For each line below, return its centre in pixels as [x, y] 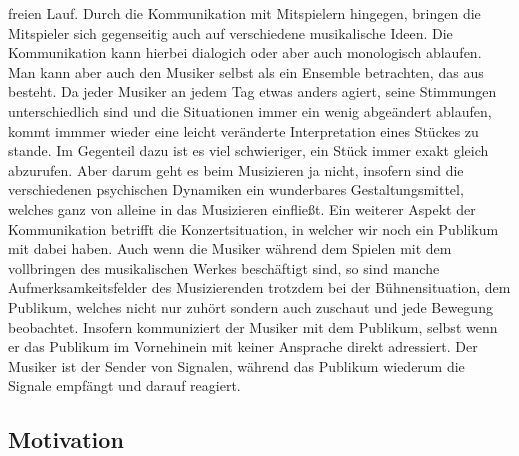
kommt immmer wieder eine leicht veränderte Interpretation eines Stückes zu [243, 130]
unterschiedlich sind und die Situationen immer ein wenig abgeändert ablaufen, [250, 110]
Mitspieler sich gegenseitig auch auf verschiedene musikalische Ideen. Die [230, 32]
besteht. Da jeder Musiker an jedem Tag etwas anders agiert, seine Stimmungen [252, 91]
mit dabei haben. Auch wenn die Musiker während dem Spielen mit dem [230, 248]
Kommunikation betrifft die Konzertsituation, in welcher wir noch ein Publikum [253, 228]
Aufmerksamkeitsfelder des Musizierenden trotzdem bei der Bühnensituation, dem [259, 287]
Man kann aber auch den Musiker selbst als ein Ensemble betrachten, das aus [246, 71]
